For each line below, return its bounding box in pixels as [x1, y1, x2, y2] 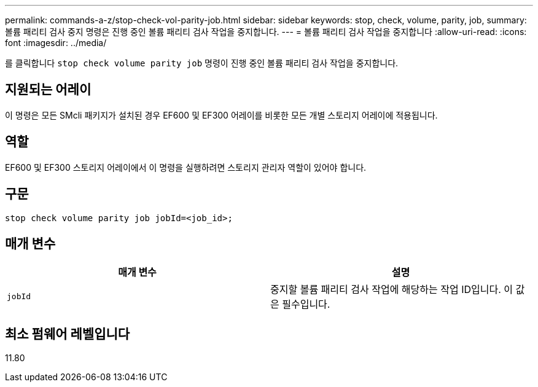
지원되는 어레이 [5, 82, 92, 98]
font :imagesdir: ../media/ [5, 37, 107, 48]
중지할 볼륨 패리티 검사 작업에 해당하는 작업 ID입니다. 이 [270, 283, 513, 296]
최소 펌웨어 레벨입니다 [5, 326, 130, 342]
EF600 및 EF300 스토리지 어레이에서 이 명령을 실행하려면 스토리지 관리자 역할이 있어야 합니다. [5, 162, 367, 173]
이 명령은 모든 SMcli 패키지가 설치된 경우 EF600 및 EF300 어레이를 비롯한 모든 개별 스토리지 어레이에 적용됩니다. [5, 109, 438, 120]
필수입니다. [282, 298, 330, 311]
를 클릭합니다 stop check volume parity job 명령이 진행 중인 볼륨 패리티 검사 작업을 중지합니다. [5, 58, 399, 68]
